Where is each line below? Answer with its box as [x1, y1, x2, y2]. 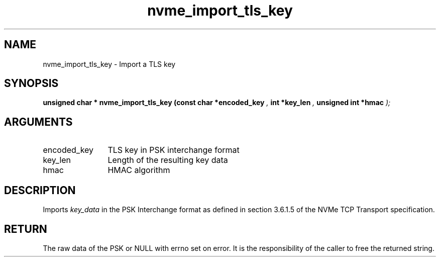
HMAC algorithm [107, 165, 170, 176]
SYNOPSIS [4, 77, 59, 90]
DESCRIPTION [4, 184, 76, 197]
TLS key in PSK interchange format [107, 145, 240, 155]
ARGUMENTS [4, 115, 73, 128]
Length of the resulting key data [107, 155, 228, 165]
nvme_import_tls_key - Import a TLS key [43, 59, 176, 68]
